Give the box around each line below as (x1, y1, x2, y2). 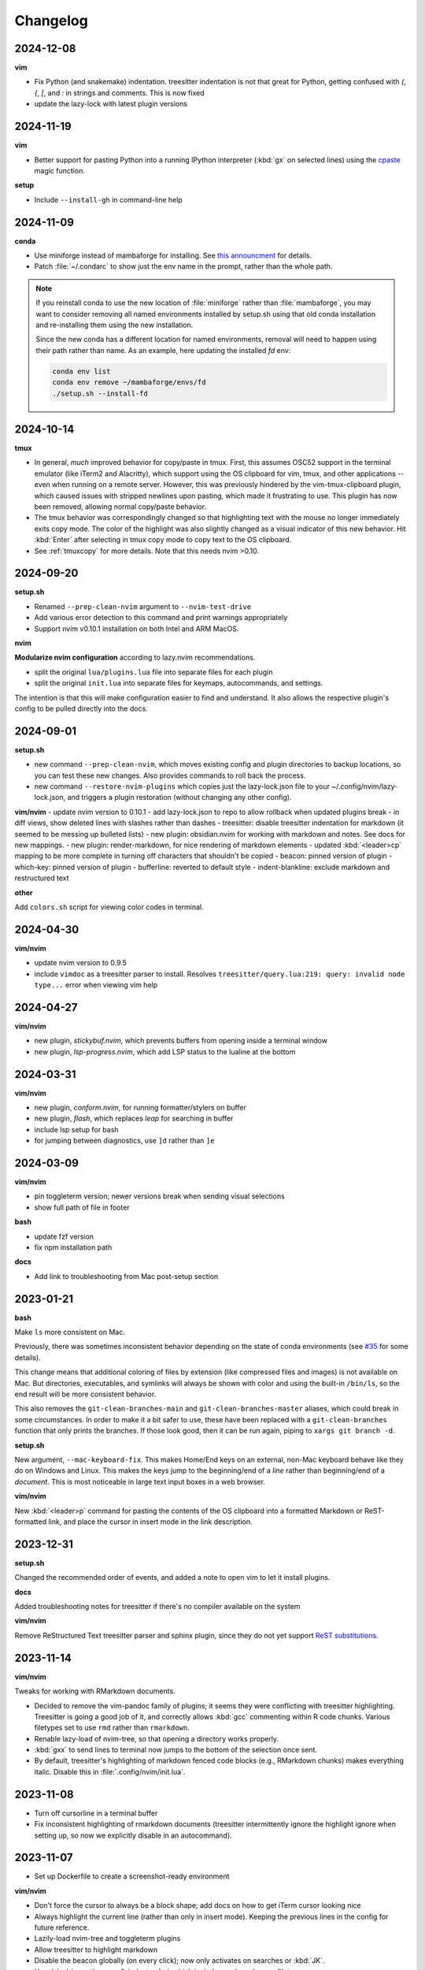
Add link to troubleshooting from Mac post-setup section (34, 1271, 219, 1280)
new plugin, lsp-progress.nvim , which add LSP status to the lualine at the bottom (34, 1046, 296, 1056)
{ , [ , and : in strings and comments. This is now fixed (34, 87, 205, 98)
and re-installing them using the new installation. (35, 320, 194, 329)
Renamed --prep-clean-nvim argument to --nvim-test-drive (34, 601, 252, 611)
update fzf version (34, 1232, 94, 1241)
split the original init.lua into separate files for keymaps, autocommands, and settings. (34, 678, 323, 688)
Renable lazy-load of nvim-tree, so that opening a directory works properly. (34, 1734, 279, 1743)
